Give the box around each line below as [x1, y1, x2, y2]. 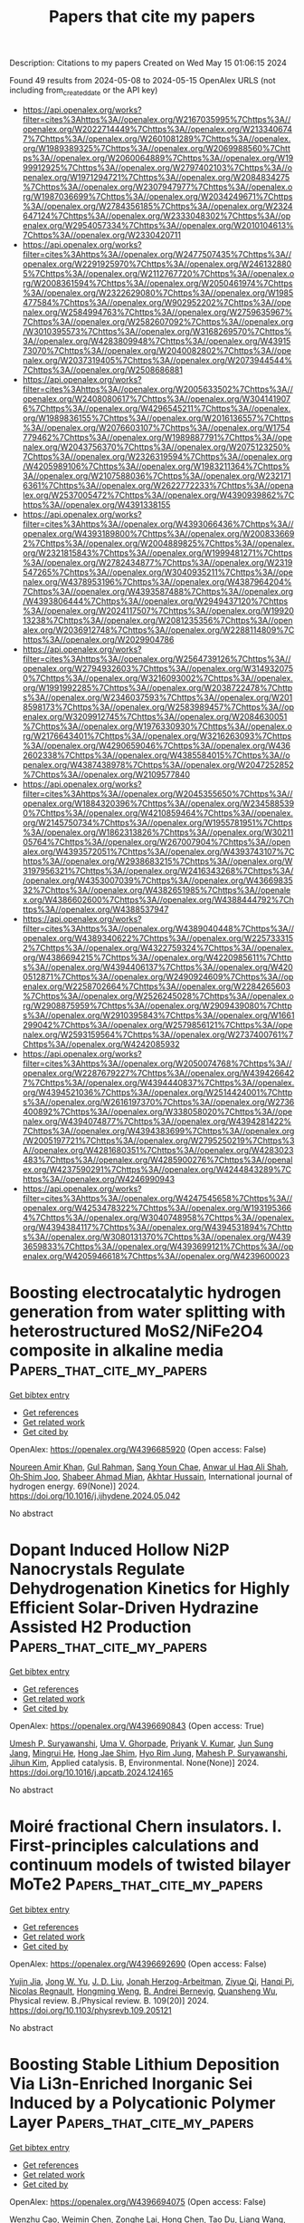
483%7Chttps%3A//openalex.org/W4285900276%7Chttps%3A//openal [22, 1154, 293, 1165]
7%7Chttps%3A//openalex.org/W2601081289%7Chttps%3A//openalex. [22, 133, 291, 144]
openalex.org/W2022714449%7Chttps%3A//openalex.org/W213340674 [22, 123, 292, 134]
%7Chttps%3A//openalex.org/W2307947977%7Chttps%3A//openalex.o [22, 181, 293, 192]
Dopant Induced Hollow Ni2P [9, 1539, 230, 1560]
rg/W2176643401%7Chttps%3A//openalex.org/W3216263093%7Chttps [22, 730, 292, 741]
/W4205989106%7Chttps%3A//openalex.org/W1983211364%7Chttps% [22, 461, 290, 471]
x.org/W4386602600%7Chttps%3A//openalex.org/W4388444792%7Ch [22, 894, 294, 905]
